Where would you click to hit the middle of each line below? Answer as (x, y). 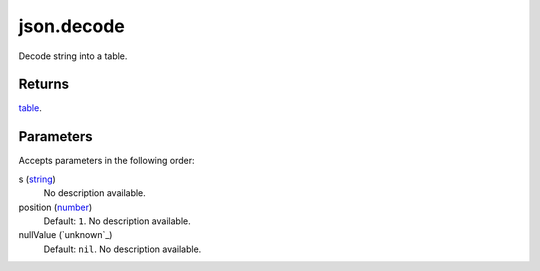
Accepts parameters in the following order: (106, 161)
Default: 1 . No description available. (117, 221)
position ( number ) (55, 207)
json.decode (71, 26)
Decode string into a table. (73, 56)
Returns (44, 84)
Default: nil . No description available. (122, 249)
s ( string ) (37, 179)
